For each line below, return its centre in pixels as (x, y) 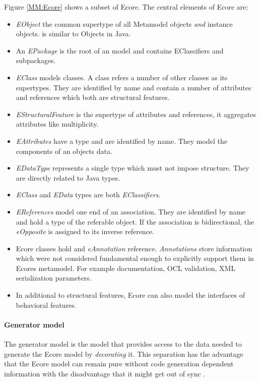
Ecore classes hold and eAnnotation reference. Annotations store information (134, 248)
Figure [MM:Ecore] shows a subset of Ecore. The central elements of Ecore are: (126, 7)
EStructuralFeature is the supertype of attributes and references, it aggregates (136, 114)
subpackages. (36, 60)
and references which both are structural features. (93, 97)
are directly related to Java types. (68, 177)
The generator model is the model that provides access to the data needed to (123, 344)
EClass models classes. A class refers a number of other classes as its (122, 77)
